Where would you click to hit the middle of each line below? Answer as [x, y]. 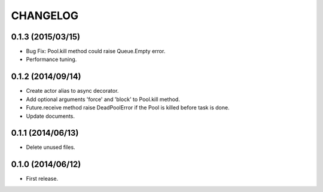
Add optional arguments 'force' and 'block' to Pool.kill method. [103, 99]
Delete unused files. [51, 147]
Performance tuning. [51, 59]
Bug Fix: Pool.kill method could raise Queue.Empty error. [96, 51]
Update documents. [50, 116]
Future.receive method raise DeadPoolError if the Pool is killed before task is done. [128, 108]
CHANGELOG [45, 16]
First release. [42, 179]
